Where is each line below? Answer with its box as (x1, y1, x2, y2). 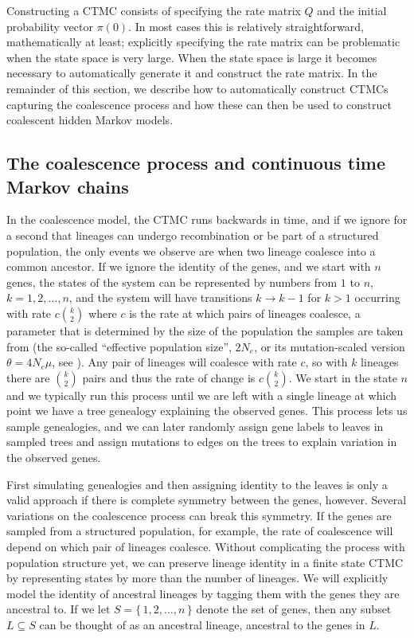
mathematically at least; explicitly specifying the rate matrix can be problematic (6, 33, 400, 50)
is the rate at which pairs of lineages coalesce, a (129, 304, 361, 321)
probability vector (6, 18, 93, 34)
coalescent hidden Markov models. (6, 112, 174, 128)
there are (6, 369, 50, 386)
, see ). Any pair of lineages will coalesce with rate (52, 354, 297, 370)
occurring (354, 289, 400, 306)
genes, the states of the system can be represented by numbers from (6, 273, 338, 290)
